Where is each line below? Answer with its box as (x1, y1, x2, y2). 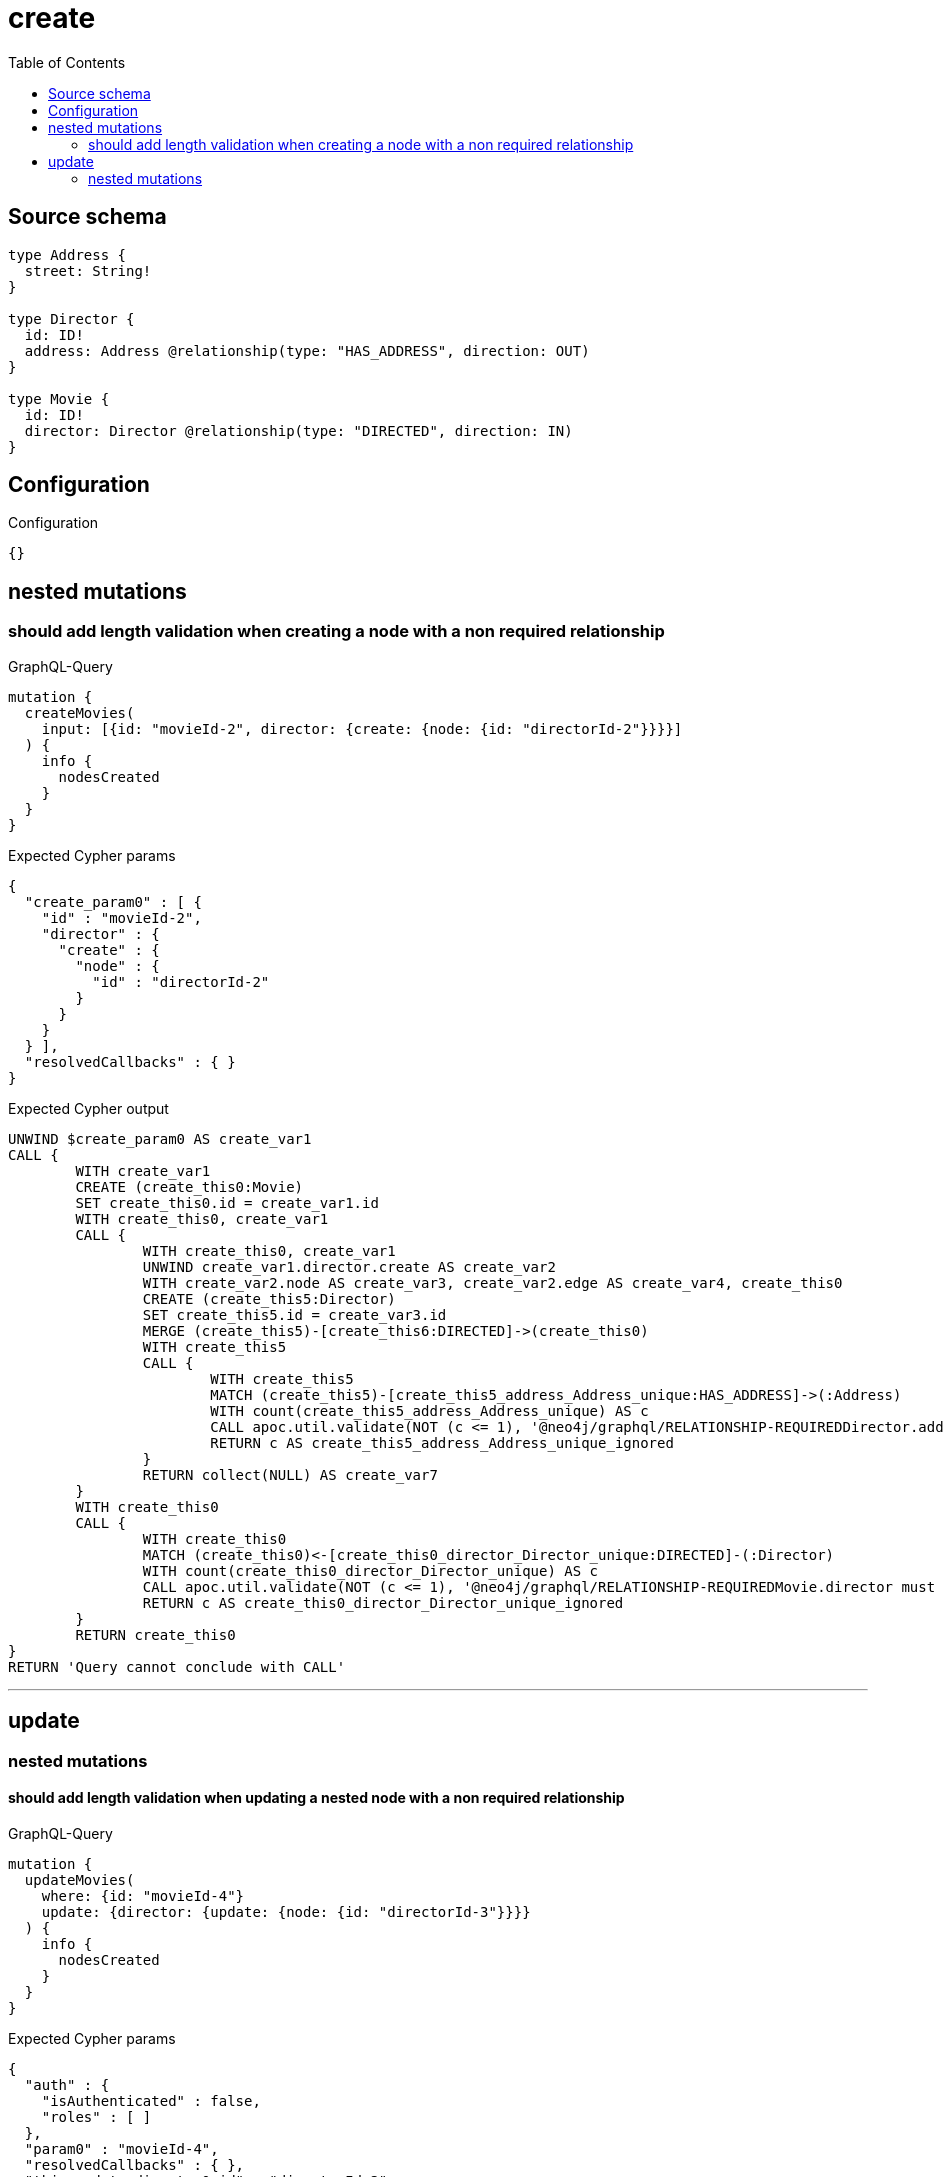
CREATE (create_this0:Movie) (75, 1178, 304, 1195)
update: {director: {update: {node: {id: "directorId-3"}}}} (41, 1903, 531, 1920)
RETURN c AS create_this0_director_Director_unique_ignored (142, 1594, 624, 1611)
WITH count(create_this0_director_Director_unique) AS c (142, 1562, 599, 1579)
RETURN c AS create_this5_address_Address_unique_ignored (210, 1434, 674, 1451)
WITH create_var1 (75, 1162, 211, 1179)
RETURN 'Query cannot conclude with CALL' (8, 1658, 346, 1675)
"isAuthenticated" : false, (41, 2092, 261, 2109)
